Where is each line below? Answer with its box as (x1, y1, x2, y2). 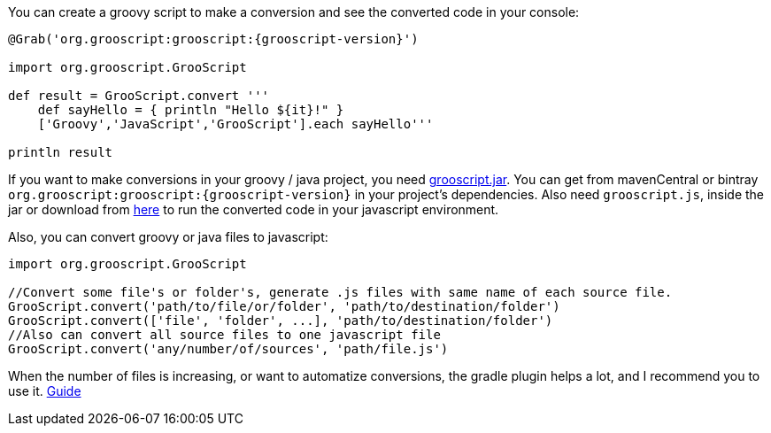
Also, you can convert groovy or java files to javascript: (8, 229, 328, 244)
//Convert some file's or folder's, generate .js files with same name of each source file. (8, 285, 673, 299)
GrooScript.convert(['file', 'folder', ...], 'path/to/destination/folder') (8, 313, 553, 328)
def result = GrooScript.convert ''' (8, 89, 270, 103)
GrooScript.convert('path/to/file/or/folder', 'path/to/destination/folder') (8, 299, 560, 313)
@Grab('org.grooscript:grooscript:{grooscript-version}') (8, 32, 419, 46)
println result (8, 145, 113, 159)
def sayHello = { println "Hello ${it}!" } (37, 103, 344, 117)
